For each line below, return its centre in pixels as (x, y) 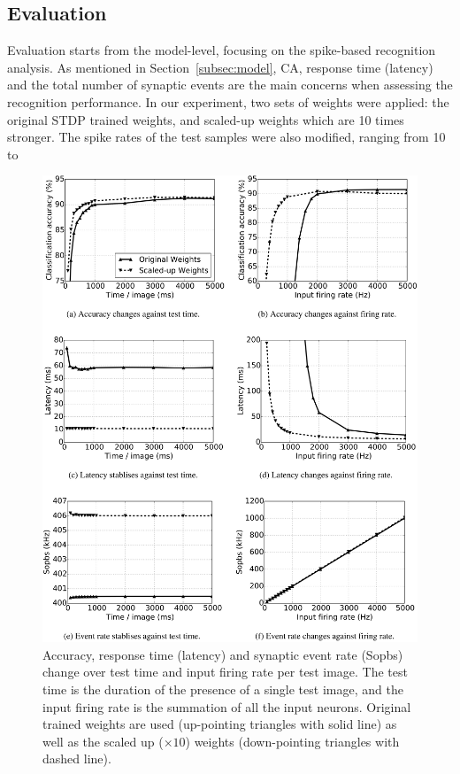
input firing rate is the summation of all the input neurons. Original (227, 706)
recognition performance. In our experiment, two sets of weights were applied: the (228, 101)
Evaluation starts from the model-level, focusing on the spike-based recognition (222, 50)
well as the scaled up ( (103, 741)
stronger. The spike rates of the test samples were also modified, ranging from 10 (226, 137)
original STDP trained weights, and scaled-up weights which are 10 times (206, 119)
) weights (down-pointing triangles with (292, 741)
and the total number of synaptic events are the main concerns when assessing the (230, 85)
